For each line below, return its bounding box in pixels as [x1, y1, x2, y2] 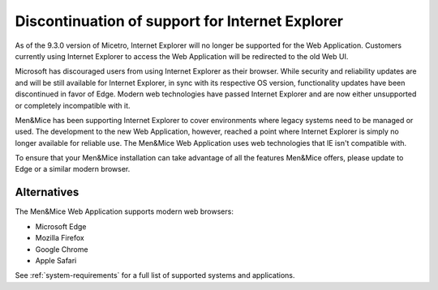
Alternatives [15, 186, 79, 199]
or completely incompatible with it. [15, 100, 131, 110]
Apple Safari [35, 255, 77, 265]
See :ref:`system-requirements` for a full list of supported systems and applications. [15, 271, 295, 280]
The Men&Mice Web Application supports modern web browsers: [15, 207, 234, 216]
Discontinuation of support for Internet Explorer [15, 12, 344, 30]
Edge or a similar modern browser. [15, 164, 131, 174]
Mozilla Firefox [35, 233, 84, 243]
